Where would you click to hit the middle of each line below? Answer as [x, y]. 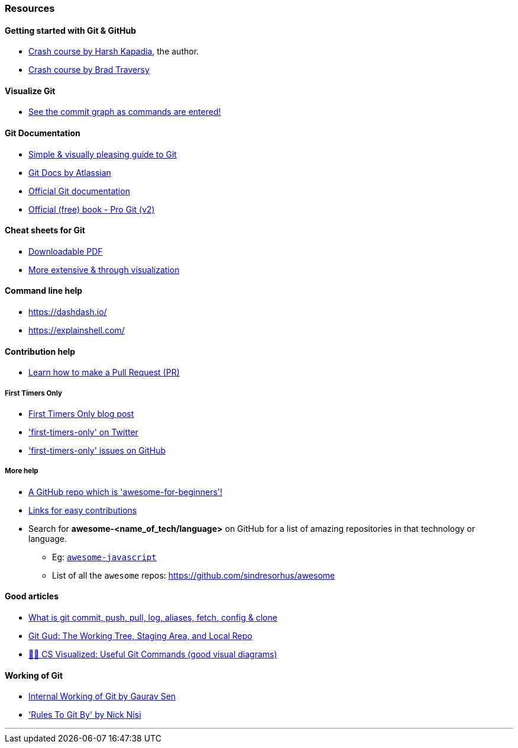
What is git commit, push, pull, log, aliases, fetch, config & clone [153, 618]
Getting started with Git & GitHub [71, 30]
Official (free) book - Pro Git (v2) [92, 209]
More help [22, 471]
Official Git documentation [79, 191]
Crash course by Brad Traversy [89, 70]
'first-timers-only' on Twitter [83, 432]
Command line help [44, 291]
